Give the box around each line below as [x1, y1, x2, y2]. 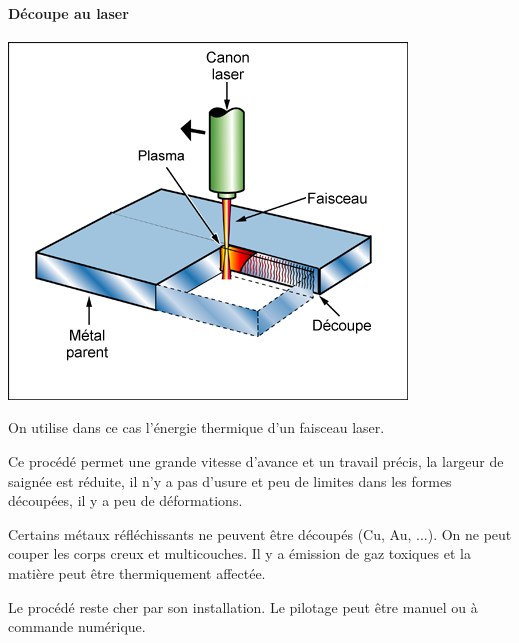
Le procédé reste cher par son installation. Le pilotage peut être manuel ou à [8, 596, 478, 617]
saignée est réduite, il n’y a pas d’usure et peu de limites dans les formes [8, 470, 452, 491]
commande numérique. [8, 616, 146, 637]
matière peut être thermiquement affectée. [8, 562, 266, 583]
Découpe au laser [8, 2, 129, 23]
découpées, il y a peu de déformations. [8, 490, 243, 511]
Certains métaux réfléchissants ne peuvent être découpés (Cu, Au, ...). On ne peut [8, 523, 512, 544]
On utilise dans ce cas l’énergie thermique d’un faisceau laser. [8, 417, 385, 438]
